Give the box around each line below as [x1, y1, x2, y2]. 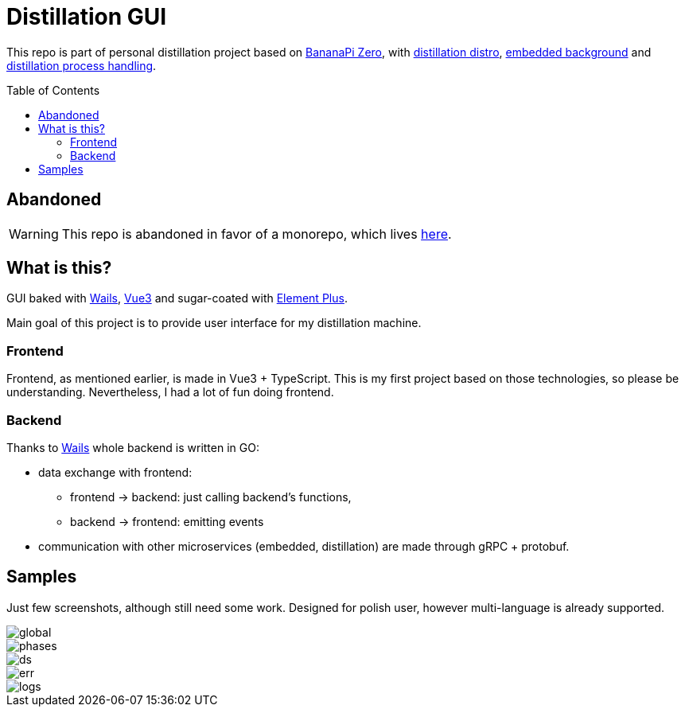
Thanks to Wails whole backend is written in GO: [6, 440, 259, 454]
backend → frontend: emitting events [70, 514, 264, 528]
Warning [9, 225, 59, 242]
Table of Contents [6, 83, 100, 97]
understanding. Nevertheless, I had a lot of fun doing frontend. [6, 385, 334, 399]
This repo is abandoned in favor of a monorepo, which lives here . [61, 225, 452, 242]
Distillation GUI [6, 3, 167, 30]
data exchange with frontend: [38, 465, 193, 479]
